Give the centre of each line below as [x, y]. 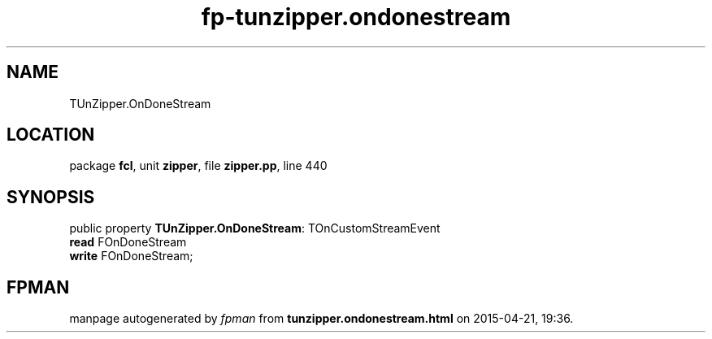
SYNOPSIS [51, 197]
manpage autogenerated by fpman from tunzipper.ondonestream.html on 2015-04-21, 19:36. [321, 319]
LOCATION [51, 135]
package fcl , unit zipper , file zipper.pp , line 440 [198, 166]
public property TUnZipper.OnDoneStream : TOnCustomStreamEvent [255, 228]
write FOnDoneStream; [131, 256]
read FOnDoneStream [128, 242]
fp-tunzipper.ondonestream [356, 17]
